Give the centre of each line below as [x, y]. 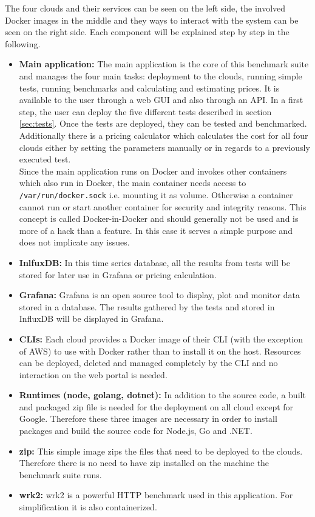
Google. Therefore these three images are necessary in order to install [148, 419]
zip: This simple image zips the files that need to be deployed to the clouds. [161, 451]
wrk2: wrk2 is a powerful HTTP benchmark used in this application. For [156, 495]
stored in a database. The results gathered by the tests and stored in [147, 306]
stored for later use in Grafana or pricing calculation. [118, 274]
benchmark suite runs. [60, 474]
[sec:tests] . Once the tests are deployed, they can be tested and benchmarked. [163, 123]
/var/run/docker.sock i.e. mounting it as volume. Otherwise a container [156, 194]
